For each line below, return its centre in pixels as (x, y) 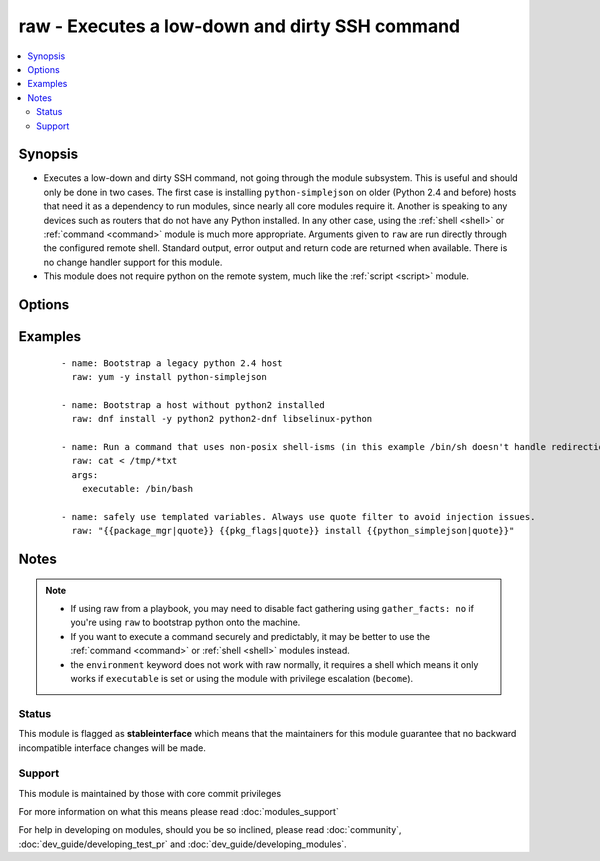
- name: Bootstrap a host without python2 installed (193, 404)
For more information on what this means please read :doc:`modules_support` (178, 812)
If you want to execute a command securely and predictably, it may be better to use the (250, 636)
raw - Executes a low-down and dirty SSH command (239, 26)
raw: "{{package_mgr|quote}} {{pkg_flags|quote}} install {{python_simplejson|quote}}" (293, 531)
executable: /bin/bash (137, 489)
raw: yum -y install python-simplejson (169, 376)
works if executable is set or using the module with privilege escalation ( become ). (242, 678)
